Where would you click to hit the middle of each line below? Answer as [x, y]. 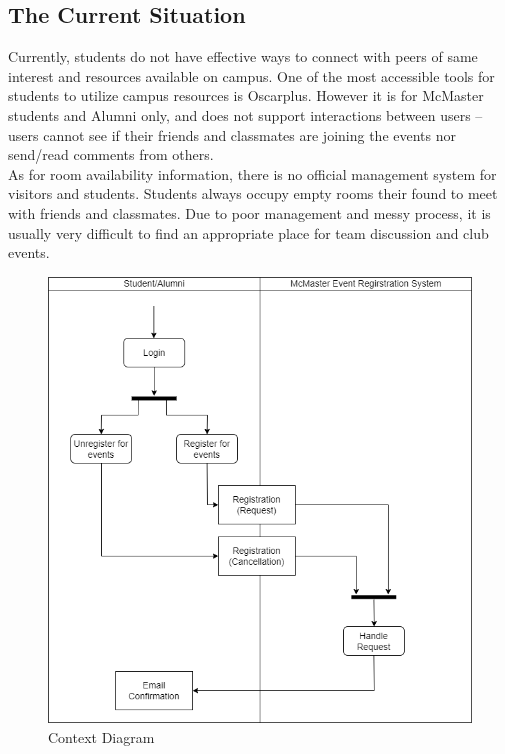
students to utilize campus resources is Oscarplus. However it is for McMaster [246, 95]
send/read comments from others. [111, 154]
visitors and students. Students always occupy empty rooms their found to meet [253, 193]
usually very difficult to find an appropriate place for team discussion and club [248, 232]
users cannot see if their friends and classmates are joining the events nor [232, 134]
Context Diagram [101, 736]
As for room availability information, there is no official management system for [252, 173]
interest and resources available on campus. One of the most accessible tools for [251, 75]
